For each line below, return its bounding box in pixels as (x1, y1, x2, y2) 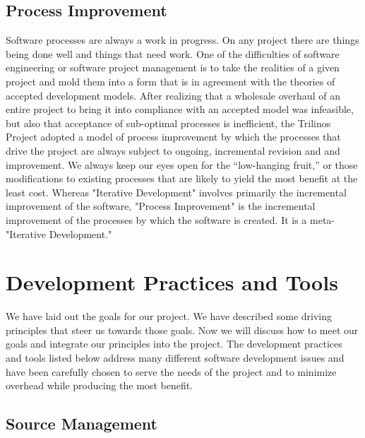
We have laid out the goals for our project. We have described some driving (6, 309, 333, 324)
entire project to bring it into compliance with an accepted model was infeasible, (6, 102, 354, 117)
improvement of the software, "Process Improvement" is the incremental (6, 199, 316, 213)
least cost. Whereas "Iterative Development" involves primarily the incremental (6, 184, 347, 199)
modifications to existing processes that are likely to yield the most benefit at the (6, 171, 358, 186)
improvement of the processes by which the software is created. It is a (6, 212, 307, 227)
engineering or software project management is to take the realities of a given (6, 60, 340, 75)
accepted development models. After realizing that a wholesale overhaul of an (6, 88, 340, 102)
